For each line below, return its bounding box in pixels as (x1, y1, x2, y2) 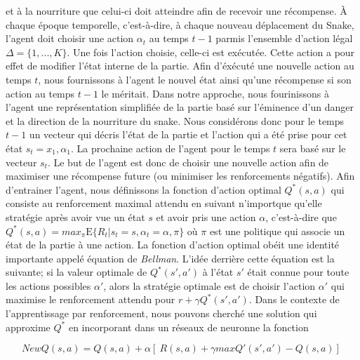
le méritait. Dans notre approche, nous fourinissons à (101, 86, 329, 100)
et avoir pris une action (156, 209, 256, 224)
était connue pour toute (247, 265, 349, 279)
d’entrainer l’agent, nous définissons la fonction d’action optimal (6, 182, 281, 196)
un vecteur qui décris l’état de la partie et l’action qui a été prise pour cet (29, 127, 347, 142)
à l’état (202, 265, 234, 279)
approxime (6, 319, 51, 334)
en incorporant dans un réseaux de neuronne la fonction (68, 319, 309, 334)
